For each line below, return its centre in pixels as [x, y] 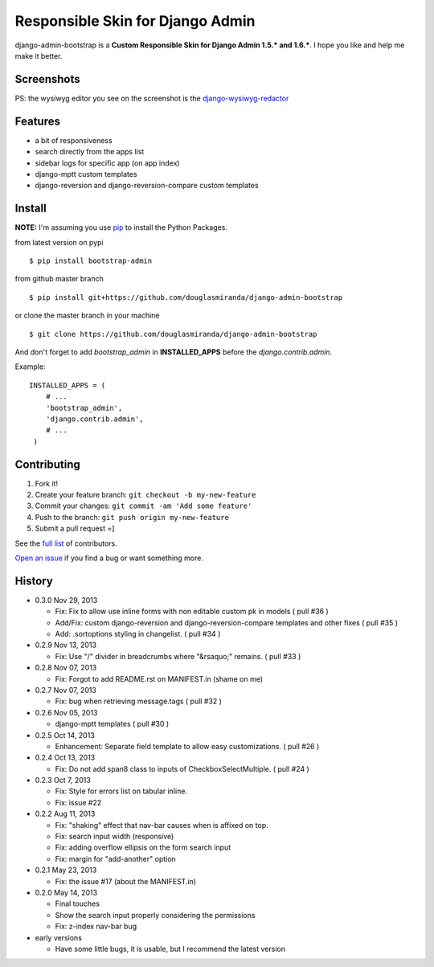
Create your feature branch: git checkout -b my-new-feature [145, 494]
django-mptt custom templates [86, 174]
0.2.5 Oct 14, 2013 [65, 735]
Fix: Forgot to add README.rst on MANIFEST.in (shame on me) [159, 678]
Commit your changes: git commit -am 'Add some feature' [143, 506]
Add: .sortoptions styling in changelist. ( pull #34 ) [138, 634]
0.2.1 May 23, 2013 [66, 870]
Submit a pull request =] [75, 529]
